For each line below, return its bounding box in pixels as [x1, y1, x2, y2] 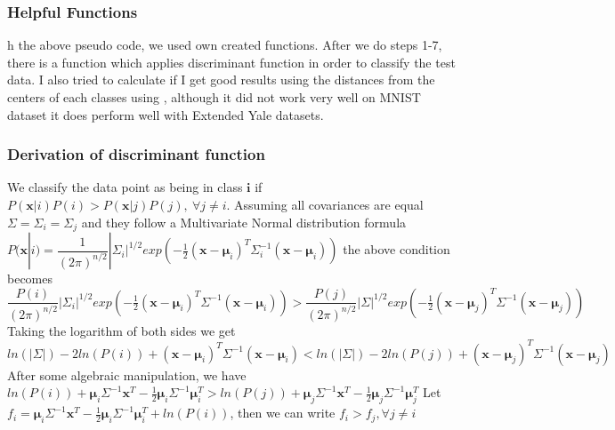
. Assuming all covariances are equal [226, 195, 424, 213]
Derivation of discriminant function [7, 143, 265, 165]
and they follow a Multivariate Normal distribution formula [81, 212, 407, 231]
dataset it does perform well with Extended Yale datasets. [7, 105, 324, 123]
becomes [7, 269, 53, 288]
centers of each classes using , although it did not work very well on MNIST [7, 88, 421, 106]
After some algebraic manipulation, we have [7, 365, 247, 384]
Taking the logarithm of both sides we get [7, 321, 236, 339]
